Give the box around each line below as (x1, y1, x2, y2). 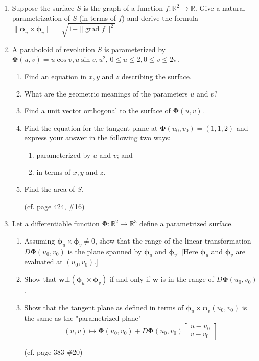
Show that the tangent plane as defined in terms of (24, 302, 184, 312)
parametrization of (12, 12, 70, 23)
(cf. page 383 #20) (24, 347, 83, 357)
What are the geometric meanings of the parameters (24, 88, 188, 99)
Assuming (24, 235, 55, 246)
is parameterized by (104, 43, 166, 54)
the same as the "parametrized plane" (24, 312, 142, 323)
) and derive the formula (122, 12, 198, 23)
